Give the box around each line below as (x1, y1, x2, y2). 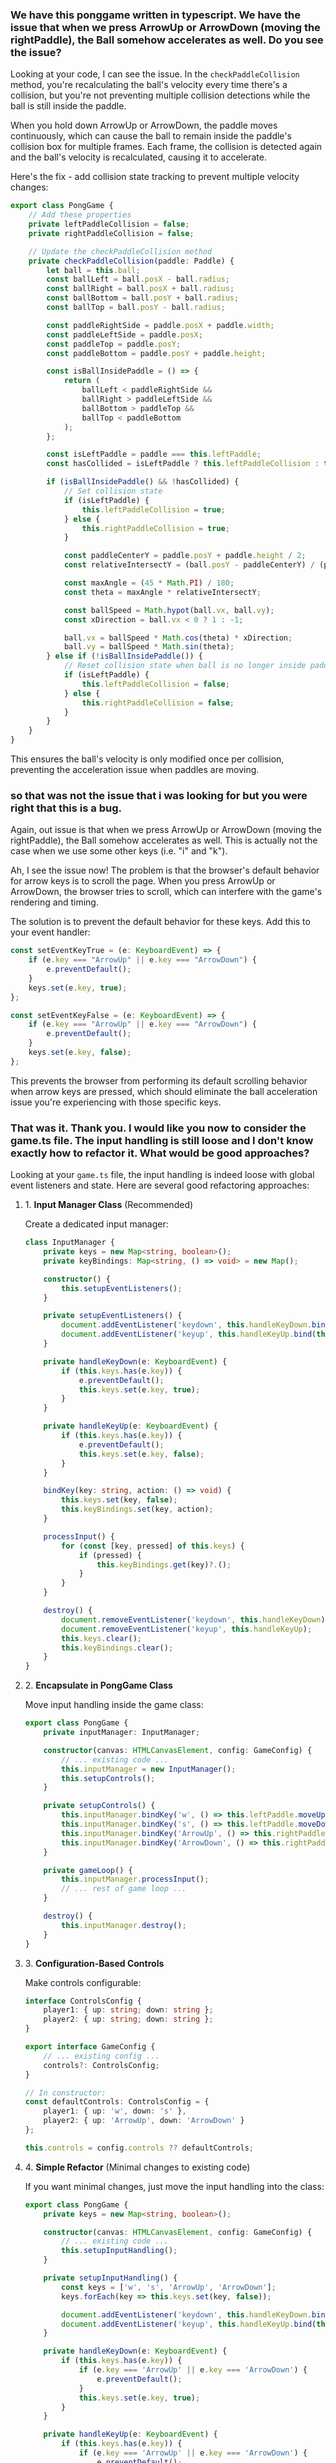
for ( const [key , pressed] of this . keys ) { (61, 1541, 245, 1551)
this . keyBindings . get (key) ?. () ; (96, 1559, 232, 1570)
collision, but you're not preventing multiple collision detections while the (10, 89, 311, 102)
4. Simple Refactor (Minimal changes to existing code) (24, 2161, 251, 2173)
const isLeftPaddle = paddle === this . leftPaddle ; (46, 449, 262, 460)
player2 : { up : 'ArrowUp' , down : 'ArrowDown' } (43, 2116, 245, 2126)
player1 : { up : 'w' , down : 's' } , (43, 2106, 187, 2117)
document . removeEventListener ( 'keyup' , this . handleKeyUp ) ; (61, 1624, 313, 1634)
